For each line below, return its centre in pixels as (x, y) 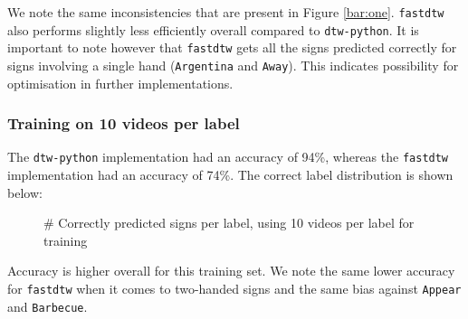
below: (25, 192)
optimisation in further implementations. (120, 83)
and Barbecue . (48, 306)
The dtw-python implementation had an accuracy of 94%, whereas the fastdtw (228, 157)
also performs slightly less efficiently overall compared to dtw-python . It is (213, 29)
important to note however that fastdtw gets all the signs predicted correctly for (232, 47)
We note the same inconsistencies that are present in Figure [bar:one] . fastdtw (226, 12)
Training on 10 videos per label (124, 123)
